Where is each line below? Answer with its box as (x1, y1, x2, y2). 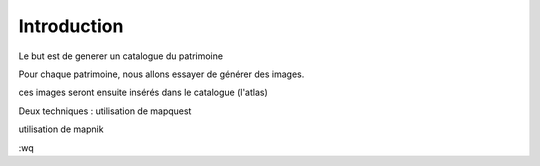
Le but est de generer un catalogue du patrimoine (18, 50, 224, 62)
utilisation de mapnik (18, 123, 104, 135)
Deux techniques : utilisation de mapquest (18, 105, 192, 117)
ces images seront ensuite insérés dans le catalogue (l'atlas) (18, 86, 269, 99)
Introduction (18, 15, 124, 37)
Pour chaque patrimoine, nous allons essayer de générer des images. (18, 68, 305, 80)
